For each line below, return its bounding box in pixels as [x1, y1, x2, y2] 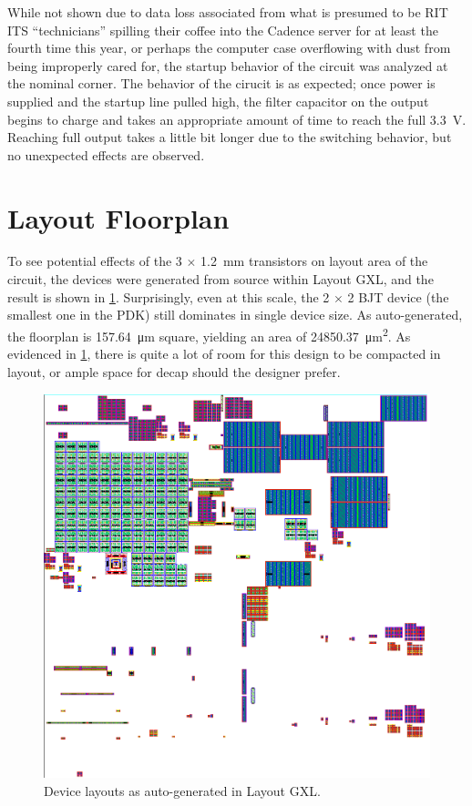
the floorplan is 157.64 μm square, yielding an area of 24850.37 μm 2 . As [7, 323, 411, 345]
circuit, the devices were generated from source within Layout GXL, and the [7, 270, 434, 289]
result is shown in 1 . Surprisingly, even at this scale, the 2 [7, 287, 330, 306]
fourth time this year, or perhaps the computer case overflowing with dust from [7, 38, 451, 57]
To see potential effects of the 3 [7, 251, 182, 270]
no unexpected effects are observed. [7, 145, 205, 164]
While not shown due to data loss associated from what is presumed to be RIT [7, 3, 448, 21]
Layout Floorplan [7, 199, 230, 236]
